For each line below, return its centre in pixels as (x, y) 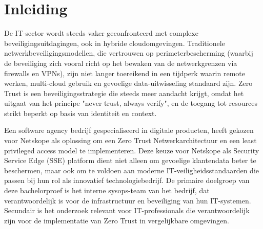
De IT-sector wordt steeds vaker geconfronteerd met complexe (101, 33)
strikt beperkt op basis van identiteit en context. (80, 113)
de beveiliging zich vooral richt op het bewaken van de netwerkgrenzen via (121, 63)
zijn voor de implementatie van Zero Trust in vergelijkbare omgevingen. (117, 220)
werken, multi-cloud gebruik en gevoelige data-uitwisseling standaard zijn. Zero (128, 83)
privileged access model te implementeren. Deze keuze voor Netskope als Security (132, 150)
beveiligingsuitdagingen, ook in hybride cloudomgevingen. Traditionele (115, 43)
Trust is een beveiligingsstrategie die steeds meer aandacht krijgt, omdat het (124, 93)
